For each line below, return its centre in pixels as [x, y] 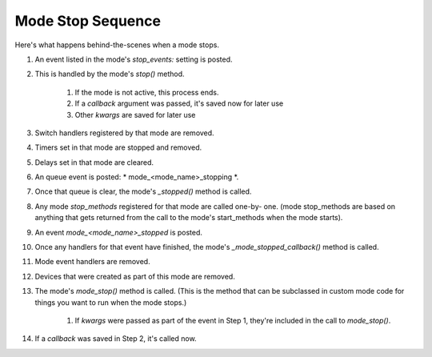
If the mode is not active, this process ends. [147, 92]
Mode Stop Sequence [88, 21]
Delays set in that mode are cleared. [94, 162]
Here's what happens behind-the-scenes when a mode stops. [117, 45]
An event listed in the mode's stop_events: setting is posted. [134, 59]
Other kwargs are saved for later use [135, 114]
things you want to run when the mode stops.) [111, 302]
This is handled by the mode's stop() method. [110, 74]
